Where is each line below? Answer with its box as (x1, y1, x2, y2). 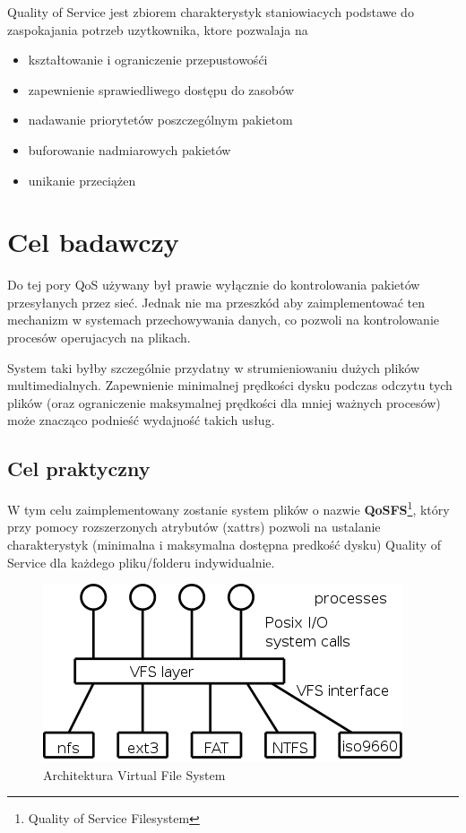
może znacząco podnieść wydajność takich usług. (7, 411, 275, 430)
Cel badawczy (7, 223, 179, 260)
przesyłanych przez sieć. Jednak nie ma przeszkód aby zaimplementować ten (7, 292, 426, 311)
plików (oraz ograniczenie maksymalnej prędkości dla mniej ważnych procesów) (7, 393, 441, 412)
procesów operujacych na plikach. (7, 328, 191, 347)
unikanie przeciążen (28, 170, 136, 189)
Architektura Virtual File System (43, 765, 226, 784)
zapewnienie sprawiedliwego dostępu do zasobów (28, 80, 294, 99)
